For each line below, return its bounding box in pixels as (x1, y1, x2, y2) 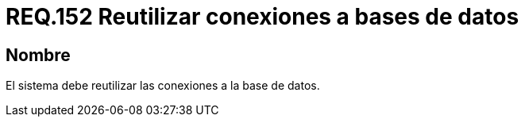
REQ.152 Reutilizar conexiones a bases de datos (6, 3, 519, 30)
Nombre (6, 44, 71, 65)
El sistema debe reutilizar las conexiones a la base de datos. (6, 79, 320, 93)
